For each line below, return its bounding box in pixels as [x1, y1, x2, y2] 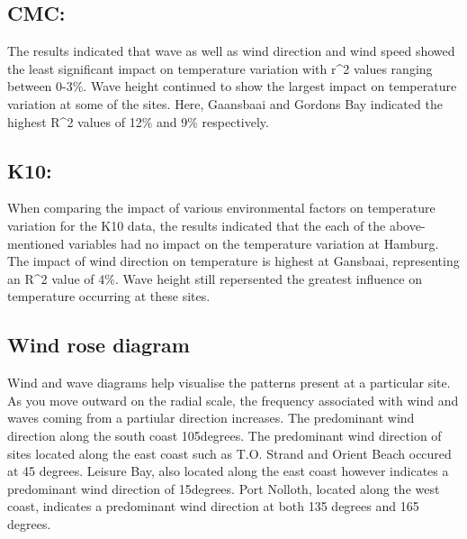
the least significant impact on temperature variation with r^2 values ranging [7, 59, 433, 78]
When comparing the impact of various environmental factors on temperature [7, 198, 436, 217]
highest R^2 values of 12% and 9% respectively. [7, 112, 269, 131]
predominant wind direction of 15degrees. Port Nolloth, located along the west [7, 479, 440, 498]
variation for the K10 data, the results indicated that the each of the [7, 215, 386, 234]
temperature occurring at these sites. [7, 287, 211, 306]
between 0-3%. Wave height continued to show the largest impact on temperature [7, 77, 457, 96]
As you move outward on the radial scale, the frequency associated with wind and [7, 390, 459, 409]
